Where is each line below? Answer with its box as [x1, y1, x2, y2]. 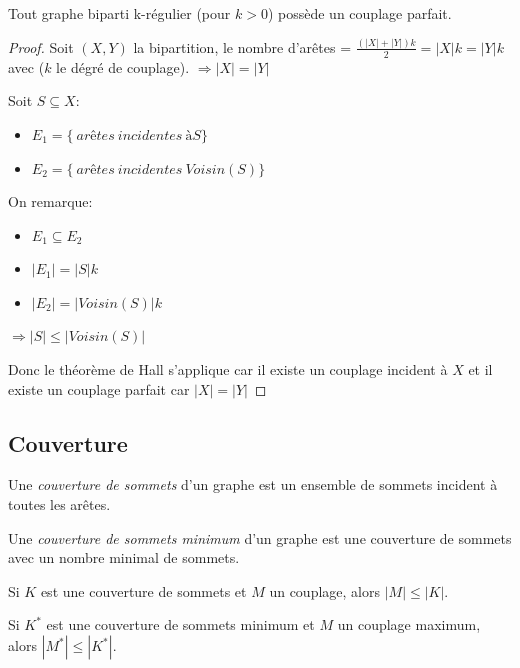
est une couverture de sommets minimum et [46, 614, 315, 635]
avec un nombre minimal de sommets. [8, 547, 240, 568]
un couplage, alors [269, 580, 380, 601]
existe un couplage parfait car [8, 378, 190, 399]
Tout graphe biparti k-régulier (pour [8, 3, 231, 23]
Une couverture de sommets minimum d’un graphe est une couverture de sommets [8, 527, 512, 548]
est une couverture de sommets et [40, 580, 247, 601]
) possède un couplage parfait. [267, 3, 452, 23]
